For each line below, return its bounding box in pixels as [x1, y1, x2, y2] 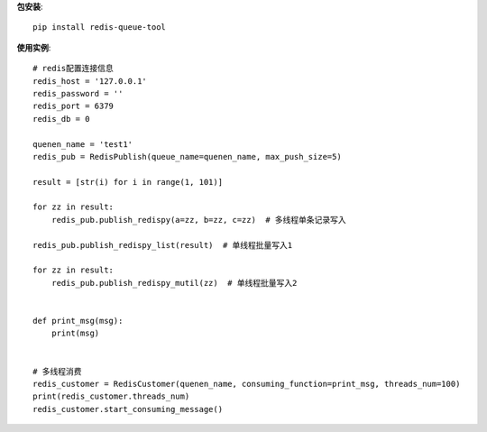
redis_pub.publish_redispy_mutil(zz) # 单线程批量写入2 [51, 278, 298, 288]
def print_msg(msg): [32, 316, 124, 326]
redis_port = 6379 [32, 101, 115, 112]
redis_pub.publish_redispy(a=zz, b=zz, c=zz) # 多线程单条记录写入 [51, 215, 346, 225]
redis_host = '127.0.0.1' [32, 76, 148, 86]
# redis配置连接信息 [32, 63, 115, 74]
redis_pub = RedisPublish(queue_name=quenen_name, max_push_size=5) [32, 152, 342, 161]
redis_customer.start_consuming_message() [32, 404, 224, 414]
